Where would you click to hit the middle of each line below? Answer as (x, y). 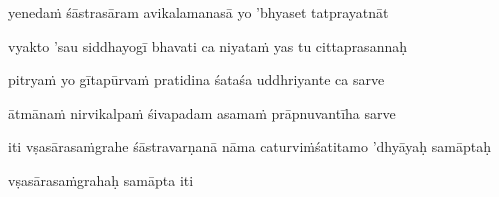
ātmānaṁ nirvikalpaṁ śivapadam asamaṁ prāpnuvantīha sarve (202, 112)
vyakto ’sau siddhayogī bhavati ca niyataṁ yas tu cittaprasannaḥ (207, 45)
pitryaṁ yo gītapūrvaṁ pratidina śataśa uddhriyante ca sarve (196, 79)
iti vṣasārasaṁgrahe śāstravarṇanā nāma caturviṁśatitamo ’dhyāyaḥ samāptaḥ (249, 146)
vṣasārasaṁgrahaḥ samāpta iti (101, 179)
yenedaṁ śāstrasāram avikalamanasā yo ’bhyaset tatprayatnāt (198, 12)
